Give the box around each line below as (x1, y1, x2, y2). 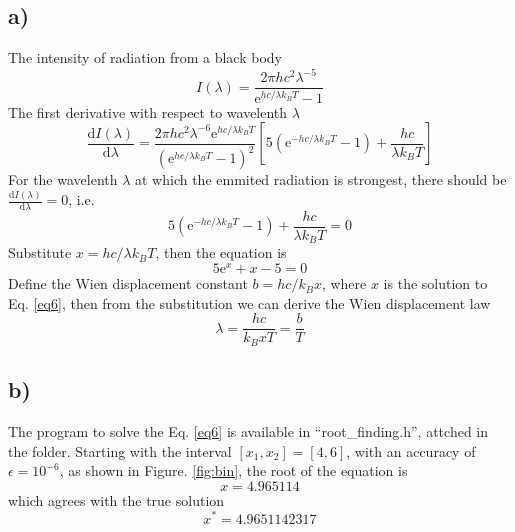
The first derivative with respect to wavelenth (8, 101, 288, 122)
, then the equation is (155, 242, 287, 263)
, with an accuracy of (346, 440, 476, 461)
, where (321, 273, 367, 294)
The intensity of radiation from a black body (8, 47, 282, 68)
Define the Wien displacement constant (8, 273, 248, 294)
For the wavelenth (8, 169, 118, 190)
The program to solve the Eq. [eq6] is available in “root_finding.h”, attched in (8, 421, 489, 442)
